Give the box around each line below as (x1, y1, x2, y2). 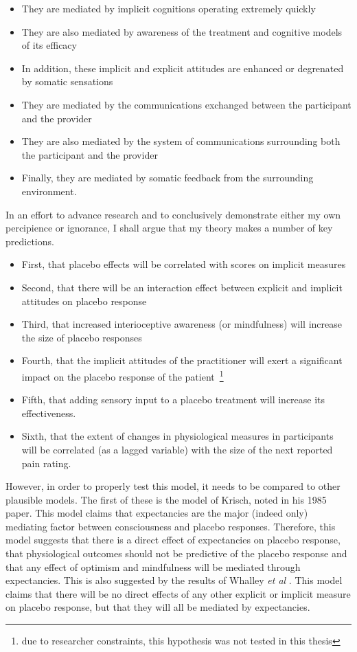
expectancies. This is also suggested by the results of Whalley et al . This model (5, 573, 343, 587)
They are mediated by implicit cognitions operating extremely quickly (21, 1, 316, 15)
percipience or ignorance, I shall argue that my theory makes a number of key (5, 221, 333, 235)
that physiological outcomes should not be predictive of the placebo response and (5, 546, 347, 561)
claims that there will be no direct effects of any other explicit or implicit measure (5, 586, 351, 600)
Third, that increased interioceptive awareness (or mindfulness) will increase (21, 317, 342, 331)
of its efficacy (21, 38, 77, 52)
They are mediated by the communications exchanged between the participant (21, 97, 352, 111)
